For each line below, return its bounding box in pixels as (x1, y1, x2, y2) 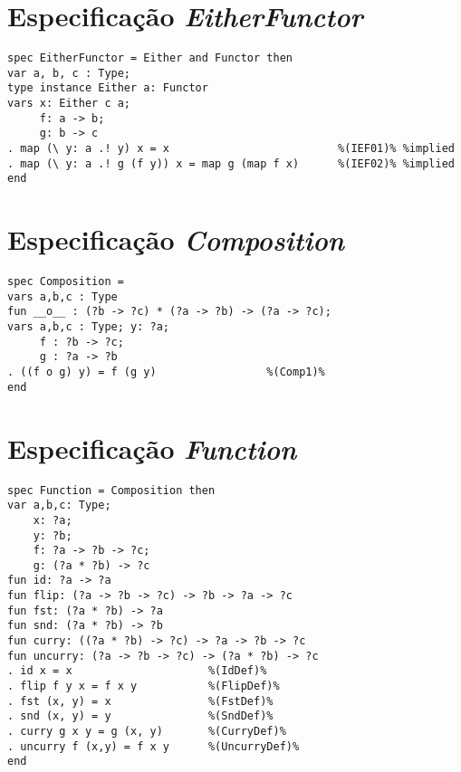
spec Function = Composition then (7, 483, 216, 497)
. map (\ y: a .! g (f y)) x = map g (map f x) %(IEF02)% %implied (7, 157, 455, 170)
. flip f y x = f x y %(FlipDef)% (7, 680, 280, 693)
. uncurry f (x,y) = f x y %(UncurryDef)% (7, 739, 300, 753)
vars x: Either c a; (7, 97, 131, 110)
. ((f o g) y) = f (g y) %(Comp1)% (7, 366, 325, 379)
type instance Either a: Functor (7, 81, 208, 95)
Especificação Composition (7, 221, 344, 259)
